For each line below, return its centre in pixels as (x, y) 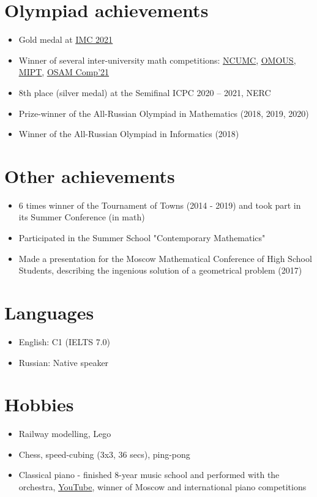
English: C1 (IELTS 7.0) (65, 341)
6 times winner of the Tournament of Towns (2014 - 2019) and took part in (160, 205)
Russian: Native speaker (64, 362)
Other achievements (90, 175)
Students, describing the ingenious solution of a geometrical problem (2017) (160, 270)
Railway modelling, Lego (65, 434)
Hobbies (39, 404)
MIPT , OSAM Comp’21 (64, 72)
